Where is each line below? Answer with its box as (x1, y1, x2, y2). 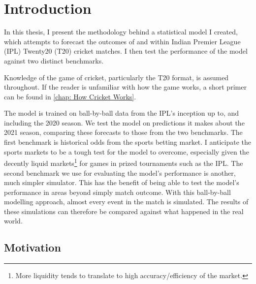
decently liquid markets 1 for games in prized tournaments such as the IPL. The (4, 157, 243, 168)
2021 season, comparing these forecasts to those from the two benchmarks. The (4, 127, 243, 137)
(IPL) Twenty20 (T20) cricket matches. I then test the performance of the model (4, 46, 248, 56)
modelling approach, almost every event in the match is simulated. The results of (4, 196, 249, 207)
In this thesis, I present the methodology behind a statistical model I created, (4, 27, 238, 37)
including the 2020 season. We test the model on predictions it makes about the (4, 117, 245, 127)
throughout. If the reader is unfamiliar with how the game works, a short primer (4, 82, 247, 92)
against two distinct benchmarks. (4, 55, 104, 65)
